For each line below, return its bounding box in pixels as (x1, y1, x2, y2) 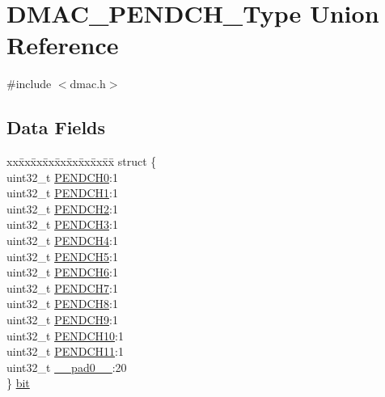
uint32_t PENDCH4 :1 (6, 232, 118, 249)
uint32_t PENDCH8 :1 (6, 295, 118, 312)
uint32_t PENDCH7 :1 (6, 279, 118, 296)
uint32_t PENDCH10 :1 (6, 327, 124, 344)
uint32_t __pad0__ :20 (6, 358, 127, 375)
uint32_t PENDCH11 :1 (6, 343, 124, 360)
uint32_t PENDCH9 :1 (6, 311, 118, 328)
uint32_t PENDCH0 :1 (6, 168, 118, 185)
